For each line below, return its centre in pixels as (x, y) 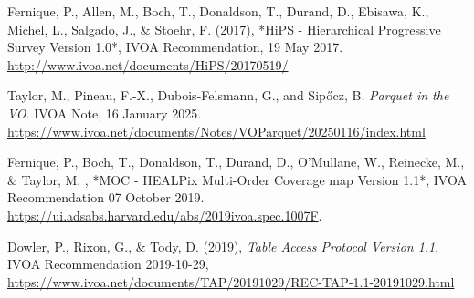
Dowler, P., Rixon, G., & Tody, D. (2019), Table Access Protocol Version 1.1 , (223, 246)
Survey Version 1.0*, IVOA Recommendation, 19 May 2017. (175, 47)
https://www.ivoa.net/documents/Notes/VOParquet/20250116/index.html (216, 131)
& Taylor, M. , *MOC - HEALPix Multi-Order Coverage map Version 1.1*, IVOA (237, 179)
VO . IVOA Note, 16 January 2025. (105, 113)
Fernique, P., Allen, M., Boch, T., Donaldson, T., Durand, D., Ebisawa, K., (218, 11)
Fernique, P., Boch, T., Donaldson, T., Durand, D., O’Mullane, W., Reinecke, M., (236, 162)
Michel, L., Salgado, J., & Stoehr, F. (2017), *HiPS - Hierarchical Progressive (224, 29)
